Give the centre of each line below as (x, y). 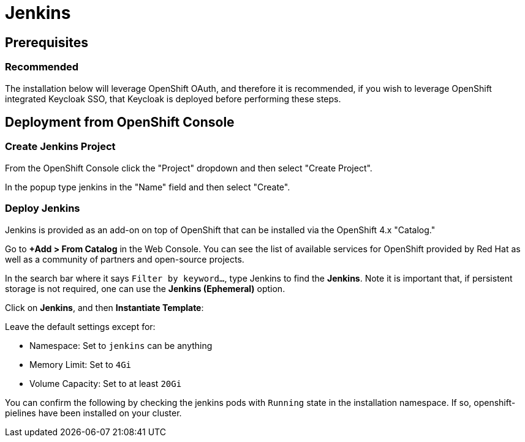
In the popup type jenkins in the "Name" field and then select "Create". (148, 187)
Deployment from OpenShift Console (120, 122)
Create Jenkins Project (60, 147)
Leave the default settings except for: (80, 326)
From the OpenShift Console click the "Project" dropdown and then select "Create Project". (189, 168)
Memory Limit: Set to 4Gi (81, 364)
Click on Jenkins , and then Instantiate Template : (104, 307)
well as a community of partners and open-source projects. (125, 259)
